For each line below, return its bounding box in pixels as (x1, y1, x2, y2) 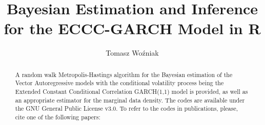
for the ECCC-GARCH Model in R (4, 18, 261, 39)
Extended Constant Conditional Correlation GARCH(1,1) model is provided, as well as (15, 87, 248, 96)
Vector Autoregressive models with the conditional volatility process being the (15, 79, 224, 87)
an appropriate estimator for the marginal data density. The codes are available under (15, 95, 245, 104)
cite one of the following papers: (15, 112, 100, 121)
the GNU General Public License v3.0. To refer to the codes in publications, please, (15, 104, 238, 113)
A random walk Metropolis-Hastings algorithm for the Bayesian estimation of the (15, 70, 233, 79)
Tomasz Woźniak (106, 47, 159, 58)
